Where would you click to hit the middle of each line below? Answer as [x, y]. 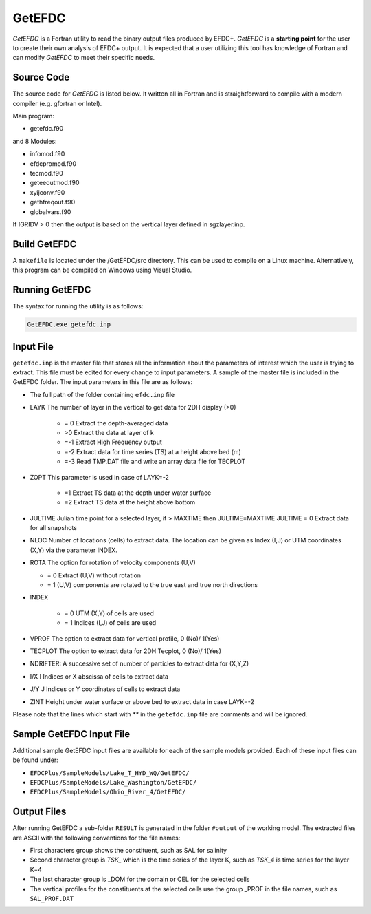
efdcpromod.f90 [53, 163]
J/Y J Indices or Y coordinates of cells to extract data [105, 689]
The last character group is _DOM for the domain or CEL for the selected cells [140, 879]
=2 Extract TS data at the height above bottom [130, 502]
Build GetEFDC [45, 244]
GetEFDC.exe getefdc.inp [69, 325]
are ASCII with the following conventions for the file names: [97, 838]
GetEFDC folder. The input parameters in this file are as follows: [102, 382]
